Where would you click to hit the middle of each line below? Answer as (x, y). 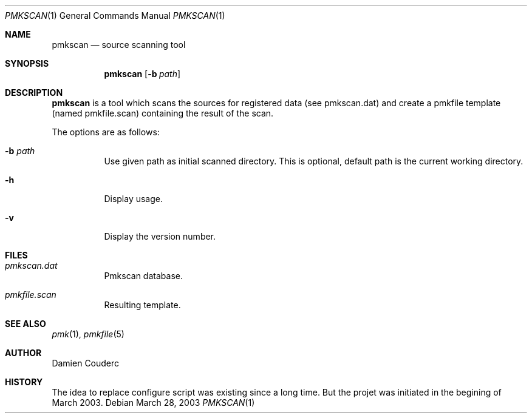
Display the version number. (160, 236)
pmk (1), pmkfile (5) (88, 334)
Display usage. (134, 199)
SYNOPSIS (27, 63)
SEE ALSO (26, 324)
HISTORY (24, 382)
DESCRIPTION (34, 93)
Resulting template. (142, 305)
